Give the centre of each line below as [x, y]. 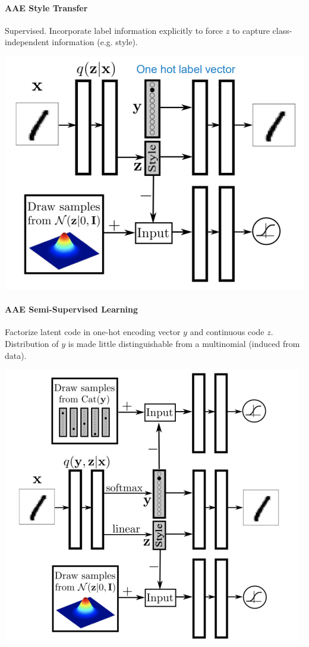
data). [16, 355]
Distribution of [32, 343]
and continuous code [227, 332]
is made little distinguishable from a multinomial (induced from [184, 343]
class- [282, 30]
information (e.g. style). [95, 42]
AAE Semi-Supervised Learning [72, 309]
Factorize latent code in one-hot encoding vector [93, 332]
